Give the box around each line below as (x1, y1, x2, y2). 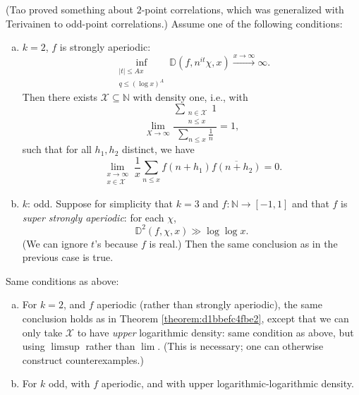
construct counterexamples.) (22, 352, 144, 367)
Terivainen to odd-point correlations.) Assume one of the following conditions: (6, 16, 343, 30)
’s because (95, 236, 138, 250)
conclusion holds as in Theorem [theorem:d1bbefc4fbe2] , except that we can (22, 310, 349, 325)
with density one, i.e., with (133, 89, 248, 104)
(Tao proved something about (6, 2, 133, 16)
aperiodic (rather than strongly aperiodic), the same (97, 297, 322, 312)
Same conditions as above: (6, 273, 119, 288)
